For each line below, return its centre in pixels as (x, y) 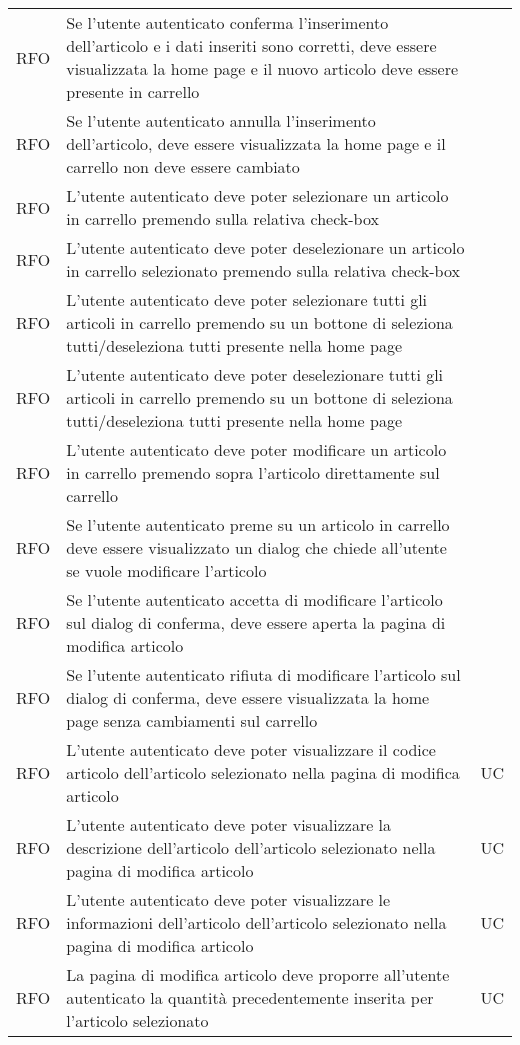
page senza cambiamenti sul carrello (192, 720)
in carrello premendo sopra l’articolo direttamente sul (253, 472)
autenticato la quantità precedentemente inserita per (250, 997)
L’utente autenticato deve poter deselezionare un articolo (265, 247)
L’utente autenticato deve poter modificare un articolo (256, 449)
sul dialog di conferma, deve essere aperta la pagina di (256, 622)
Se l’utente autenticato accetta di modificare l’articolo (254, 599)
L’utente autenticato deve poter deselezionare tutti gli (255, 374)
